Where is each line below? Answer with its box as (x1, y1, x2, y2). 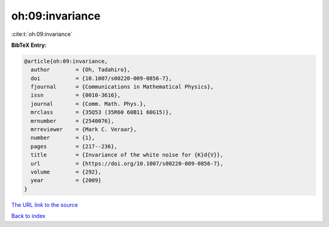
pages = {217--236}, (30, 143, 118, 150)
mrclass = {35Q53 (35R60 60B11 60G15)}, (30, 109, 172, 116)
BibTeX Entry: (11, 41, 47, 49)
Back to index (11, 212, 46, 220)
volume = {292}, (30, 169, 102, 175)
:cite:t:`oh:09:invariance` (11, 30, 73, 38)
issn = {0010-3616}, (30, 92, 121, 99)
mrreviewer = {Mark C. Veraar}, (30, 126, 137, 133)
